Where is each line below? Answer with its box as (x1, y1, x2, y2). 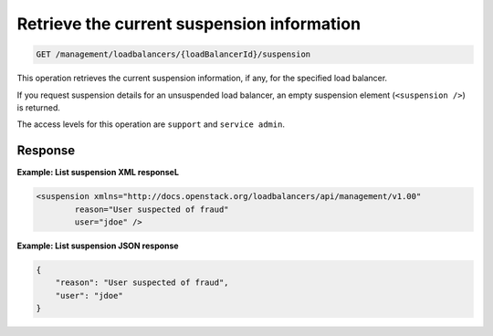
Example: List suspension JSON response (16, 240, 179, 251)
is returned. (16, 101, 61, 113)
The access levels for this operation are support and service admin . (16, 119, 285, 130)
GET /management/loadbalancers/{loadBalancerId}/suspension (36, 49, 311, 59)
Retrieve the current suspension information (16, 14, 361, 34)
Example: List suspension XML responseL (16, 167, 180, 178)
